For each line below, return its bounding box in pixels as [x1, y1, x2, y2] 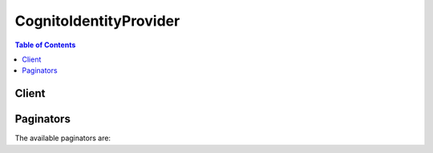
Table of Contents [14, 40, 76, 50]
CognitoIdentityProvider [14, 12, 180, 30]
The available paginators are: [14, 133, 111, 143]
